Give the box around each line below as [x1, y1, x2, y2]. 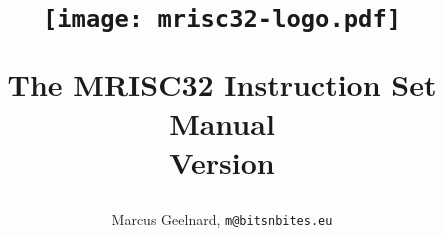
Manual [169, 102, 275, 143]
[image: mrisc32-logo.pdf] [42, 5, 402, 34]
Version [169, 141, 275, 182]
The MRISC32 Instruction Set [7, 63, 437, 104]
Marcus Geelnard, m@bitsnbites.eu [111, 209, 333, 230]
